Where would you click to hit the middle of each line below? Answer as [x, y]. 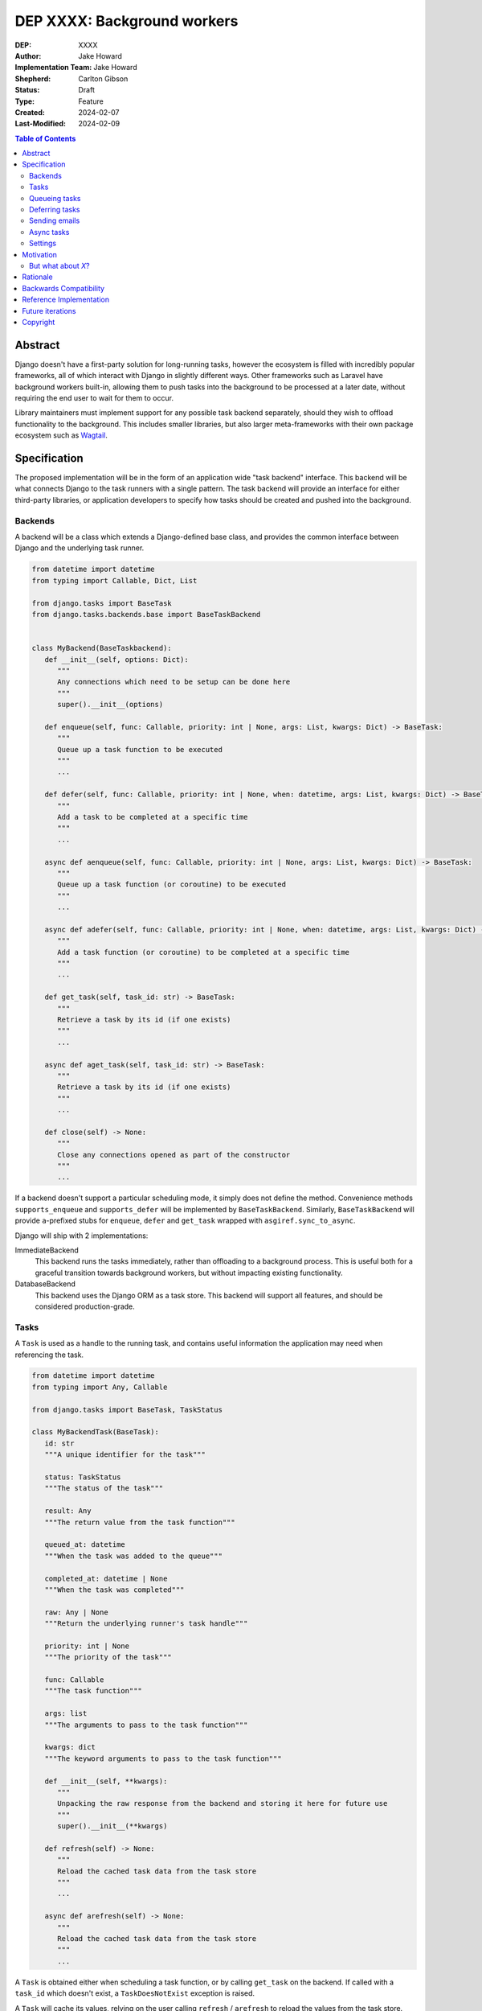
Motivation [40, 254]
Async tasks [49, 232]
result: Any [68, 1511]
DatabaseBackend [45, 1284]
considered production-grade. [85, 1306]
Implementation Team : [53, 68]
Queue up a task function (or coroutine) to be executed [172, 884]
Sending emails [55, 220]
